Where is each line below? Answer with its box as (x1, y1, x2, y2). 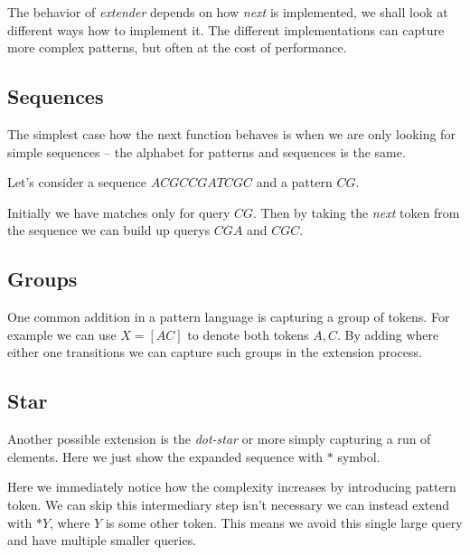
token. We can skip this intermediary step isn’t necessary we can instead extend (7, 494, 450, 513)
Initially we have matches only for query (7, 202, 230, 221)
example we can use (7, 325, 117, 343)
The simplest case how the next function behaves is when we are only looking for (7, 124, 456, 143)
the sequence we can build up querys (7, 221, 211, 240)
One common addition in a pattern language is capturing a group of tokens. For (7, 307, 450, 326)
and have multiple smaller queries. (7, 531, 197, 550)
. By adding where (337, 325, 439, 343)
